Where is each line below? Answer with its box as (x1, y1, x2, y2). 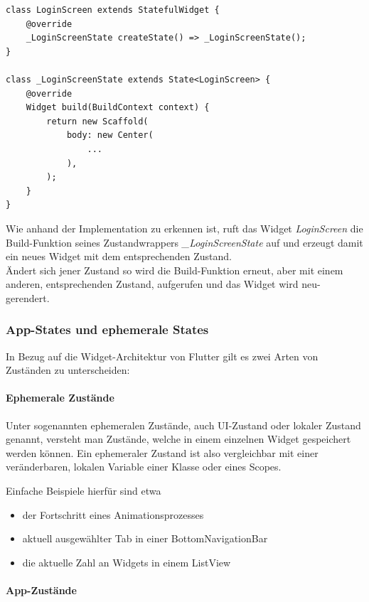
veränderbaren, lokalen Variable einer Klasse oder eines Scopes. (6, 459, 282, 474)
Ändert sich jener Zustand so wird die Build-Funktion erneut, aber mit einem (6, 262, 343, 277)
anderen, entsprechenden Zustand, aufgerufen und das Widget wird (6, 276, 299, 291)
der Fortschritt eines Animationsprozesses (22, 507, 204, 522)
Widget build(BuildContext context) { (26, 102, 210, 113)
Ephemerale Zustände (6, 390, 114, 405)
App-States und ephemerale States (6, 321, 209, 338)
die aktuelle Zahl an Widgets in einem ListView (22, 554, 231, 569)
